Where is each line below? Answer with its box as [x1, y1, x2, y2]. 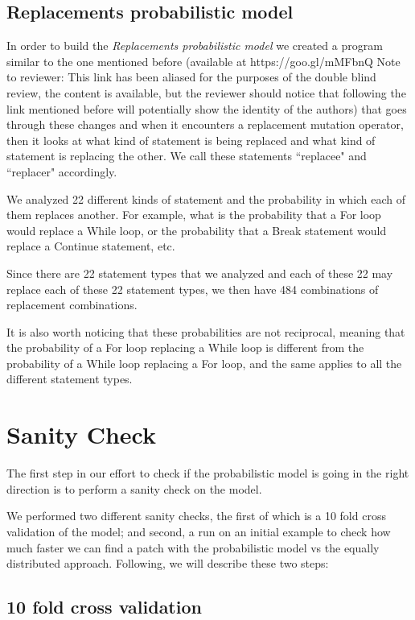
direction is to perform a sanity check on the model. [6, 480, 262, 497]
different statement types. [6, 370, 133, 387]
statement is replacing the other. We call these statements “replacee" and [6, 147, 367, 164]
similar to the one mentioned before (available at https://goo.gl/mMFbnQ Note [6, 52, 401, 69]
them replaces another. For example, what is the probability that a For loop [6, 206, 381, 223]
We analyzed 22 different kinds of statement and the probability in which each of [6, 190, 406, 207]
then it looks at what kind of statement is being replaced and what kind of [6, 131, 376, 148]
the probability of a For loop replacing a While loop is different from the [6, 339, 364, 356]
